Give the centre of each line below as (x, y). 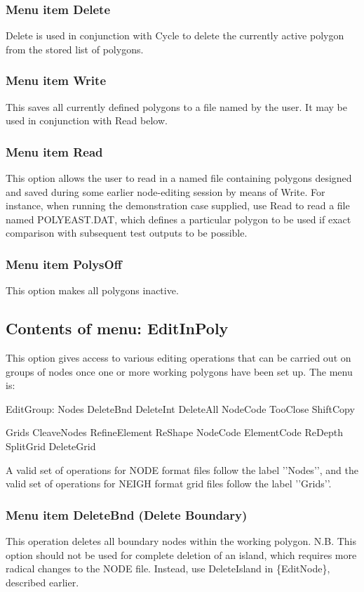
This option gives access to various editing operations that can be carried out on (178, 358)
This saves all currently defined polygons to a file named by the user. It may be (176, 106)
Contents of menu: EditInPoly (117, 328)
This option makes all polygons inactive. (92, 290)
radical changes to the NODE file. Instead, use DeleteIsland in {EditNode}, (168, 568)
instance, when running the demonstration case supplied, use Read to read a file (178, 205)
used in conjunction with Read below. (87, 120)
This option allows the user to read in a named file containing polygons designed (179, 178)
